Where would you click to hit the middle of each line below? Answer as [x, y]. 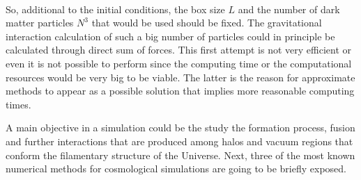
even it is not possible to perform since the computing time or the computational [179, 63]
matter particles [40, 23]
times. [18, 104]
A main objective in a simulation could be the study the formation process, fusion [180, 128]
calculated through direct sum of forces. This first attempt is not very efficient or [179, 50]
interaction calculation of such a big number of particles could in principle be [170, 36]
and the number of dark [289, 9]
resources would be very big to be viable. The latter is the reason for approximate [180, 77]
